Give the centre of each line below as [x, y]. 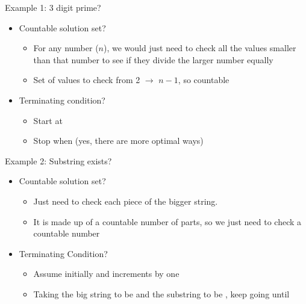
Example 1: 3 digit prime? [53, 7]
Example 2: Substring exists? [58, 160]
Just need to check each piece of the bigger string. [126, 201]
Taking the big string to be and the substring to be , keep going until [161, 293]
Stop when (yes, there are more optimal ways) [118, 141]
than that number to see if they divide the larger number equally [153, 59]
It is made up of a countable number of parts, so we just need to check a [167, 221]
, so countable [204, 80]
